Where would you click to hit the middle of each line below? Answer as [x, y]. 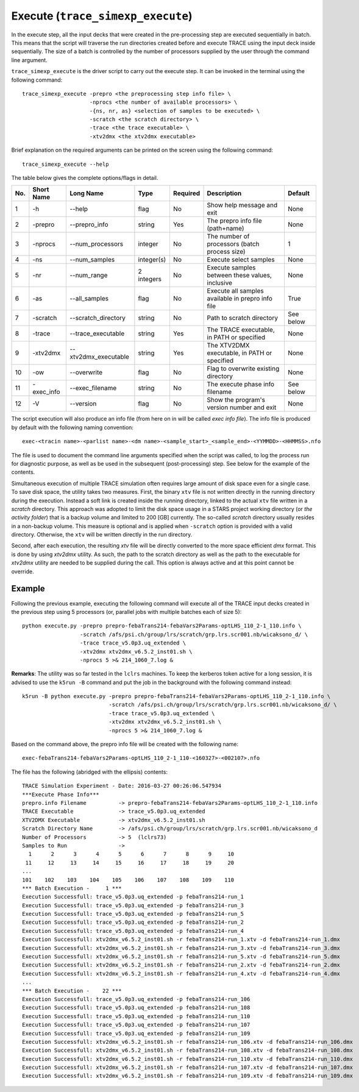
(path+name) [226, 229]
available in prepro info [240, 299]
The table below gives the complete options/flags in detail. [85, 178]
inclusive [220, 283]
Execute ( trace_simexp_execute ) [102, 16]
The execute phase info [240, 384]
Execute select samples [241, 260]
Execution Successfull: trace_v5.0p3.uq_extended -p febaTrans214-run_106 [136, 999]
